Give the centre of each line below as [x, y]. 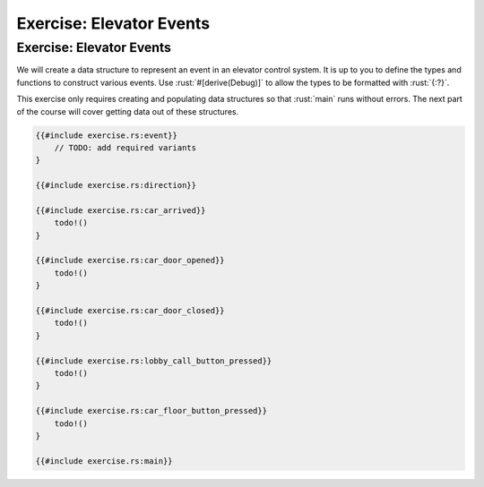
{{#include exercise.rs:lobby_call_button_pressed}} [154, 361]
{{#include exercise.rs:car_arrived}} [121, 210]
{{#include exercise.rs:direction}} [116, 185]
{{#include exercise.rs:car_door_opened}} [130, 261]
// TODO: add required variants [125, 147]
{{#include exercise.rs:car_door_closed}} [130, 311]
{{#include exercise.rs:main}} [104, 461]
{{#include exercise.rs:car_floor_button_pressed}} [151, 411]
